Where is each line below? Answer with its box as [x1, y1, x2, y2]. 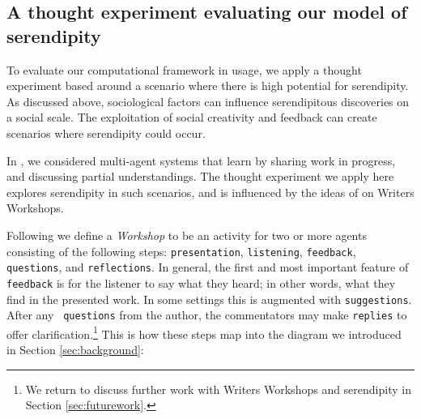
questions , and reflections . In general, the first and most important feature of [6, 259, 409, 276]
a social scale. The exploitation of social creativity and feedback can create [6, 109, 377, 126]
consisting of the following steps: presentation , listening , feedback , [6, 242, 356, 259]
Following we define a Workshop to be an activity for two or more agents [6, 226, 367, 243]
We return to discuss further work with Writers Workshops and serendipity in [25, 380, 411, 397]
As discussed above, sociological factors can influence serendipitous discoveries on [6, 92, 410, 109]
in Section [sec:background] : [6, 341, 144, 358]
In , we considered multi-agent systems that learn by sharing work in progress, [6, 152, 396, 169]
